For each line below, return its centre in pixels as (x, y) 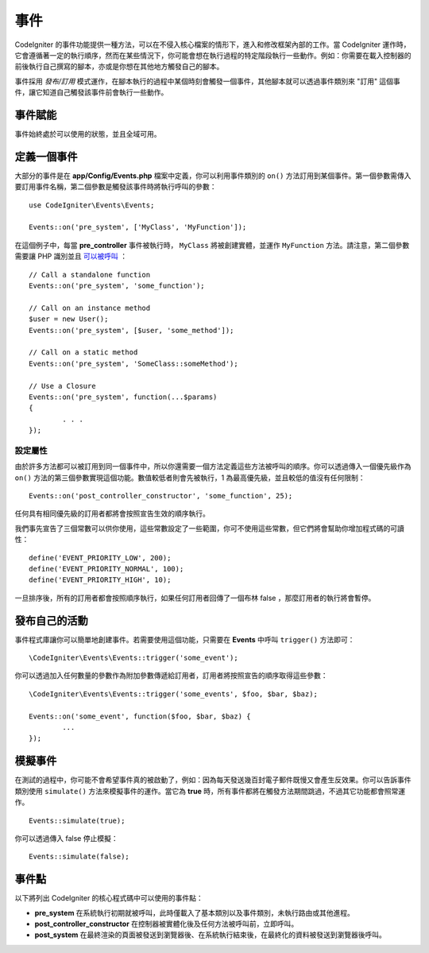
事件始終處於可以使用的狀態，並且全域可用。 (88, 134)
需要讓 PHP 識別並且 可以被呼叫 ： (71, 256)
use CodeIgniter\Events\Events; (92, 205)
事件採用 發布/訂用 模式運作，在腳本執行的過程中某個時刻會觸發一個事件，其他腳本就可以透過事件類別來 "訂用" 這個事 (207, 81)
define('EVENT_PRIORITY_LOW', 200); (100, 558)
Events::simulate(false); (79, 857)
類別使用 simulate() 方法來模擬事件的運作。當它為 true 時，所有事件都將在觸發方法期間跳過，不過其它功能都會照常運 (210, 791)
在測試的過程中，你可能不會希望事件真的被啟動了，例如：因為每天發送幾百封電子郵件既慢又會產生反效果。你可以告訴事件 (213, 780)
